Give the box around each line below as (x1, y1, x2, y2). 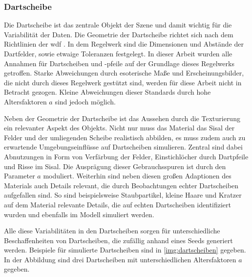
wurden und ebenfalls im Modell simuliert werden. (4, 209, 154, 219)
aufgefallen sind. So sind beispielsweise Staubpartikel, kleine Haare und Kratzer (4, 190, 242, 200)
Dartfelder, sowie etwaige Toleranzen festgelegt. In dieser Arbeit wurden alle (4, 49, 232, 58)
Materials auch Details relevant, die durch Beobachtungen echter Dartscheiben (4, 180, 239, 190)
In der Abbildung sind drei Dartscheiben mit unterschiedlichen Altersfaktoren (4, 254, 236, 264)
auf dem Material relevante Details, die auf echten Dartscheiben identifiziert (4, 199, 231, 209)
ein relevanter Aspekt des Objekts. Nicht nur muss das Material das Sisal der (4, 123, 235, 133)
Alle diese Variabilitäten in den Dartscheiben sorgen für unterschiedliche (4, 226, 220, 236)
